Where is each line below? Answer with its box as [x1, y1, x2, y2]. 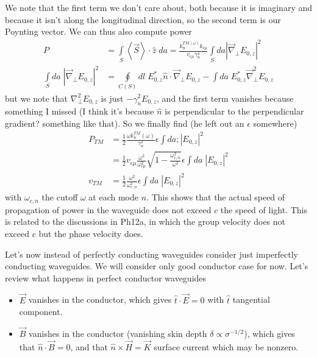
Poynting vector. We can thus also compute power [5, 25, 192, 38]
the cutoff [41, 191, 78, 203]
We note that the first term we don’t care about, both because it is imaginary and [5, 1, 312, 13]
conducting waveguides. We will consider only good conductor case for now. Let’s [5, 260, 308, 272]
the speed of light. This [220, 203, 307, 216]
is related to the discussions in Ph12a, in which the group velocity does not [5, 215, 286, 228]
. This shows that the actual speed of [146, 191, 285, 203]
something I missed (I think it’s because [5, 105, 154, 118]
